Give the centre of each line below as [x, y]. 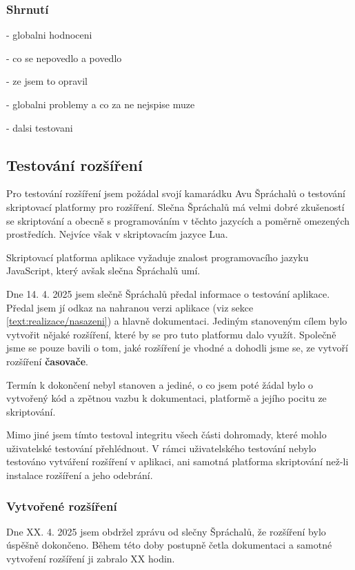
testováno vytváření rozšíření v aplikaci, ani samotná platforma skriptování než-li [177, 461]
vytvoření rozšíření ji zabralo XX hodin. [91, 559]
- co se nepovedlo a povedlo [64, 58]
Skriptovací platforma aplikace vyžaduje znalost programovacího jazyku [158, 257]
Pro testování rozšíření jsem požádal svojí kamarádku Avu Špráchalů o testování [176, 193]
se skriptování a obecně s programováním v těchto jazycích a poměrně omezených [178, 220]
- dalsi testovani [40, 127]
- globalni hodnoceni [49, 35]
